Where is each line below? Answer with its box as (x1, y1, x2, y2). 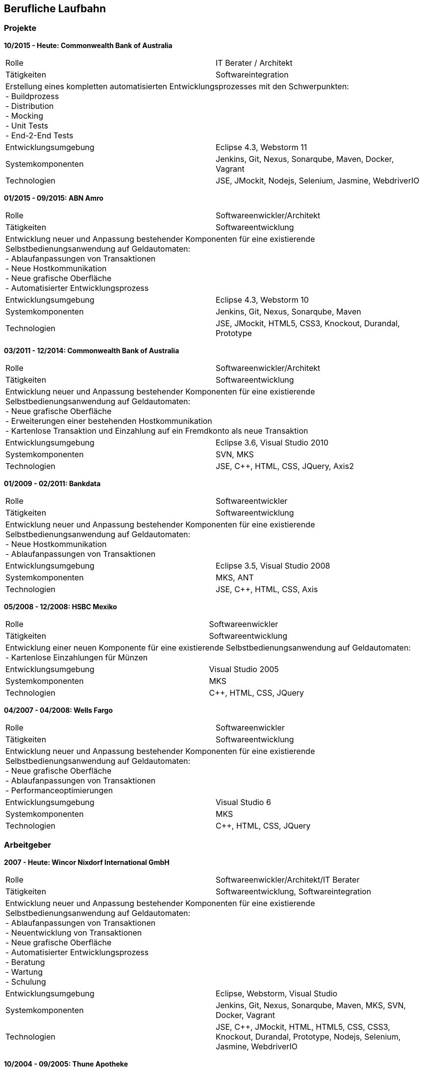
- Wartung (5, 966, 43, 977)
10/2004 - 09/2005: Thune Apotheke (4, 1059, 128, 1068)
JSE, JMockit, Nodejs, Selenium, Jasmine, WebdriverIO (216, 175, 420, 185)
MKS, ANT (216, 572, 254, 582)
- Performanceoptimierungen (5, 785, 113, 795)
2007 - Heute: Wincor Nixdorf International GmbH (4, 858, 170, 866)
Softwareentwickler (216, 496, 288, 506)
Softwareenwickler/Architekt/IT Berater (216, 874, 360, 885)
